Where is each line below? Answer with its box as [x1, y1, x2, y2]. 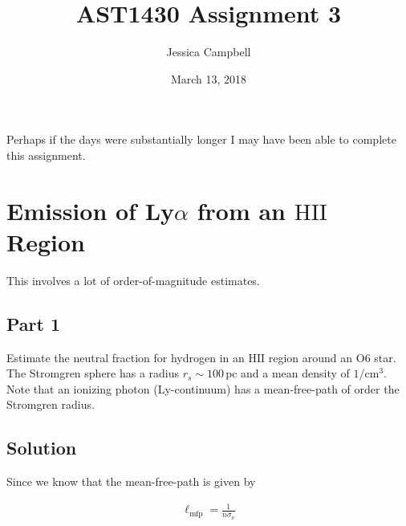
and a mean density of [241, 365, 350, 381]
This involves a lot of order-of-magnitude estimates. [6, 271, 260, 288]
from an [197, 194, 286, 226]
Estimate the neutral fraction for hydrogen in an [6, 349, 245, 365]
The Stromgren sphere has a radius [6, 365, 180, 381]
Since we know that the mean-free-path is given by [6, 473, 256, 490]
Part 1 [6, 311, 61, 336]
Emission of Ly [6, 194, 175, 226]
